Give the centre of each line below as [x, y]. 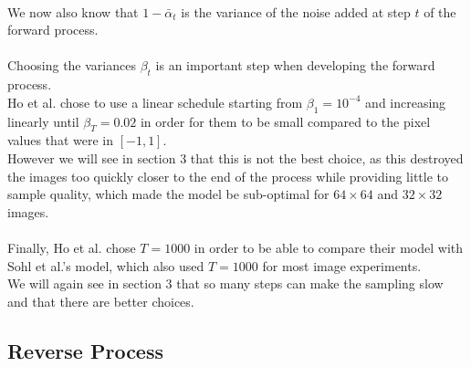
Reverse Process [86, 350]
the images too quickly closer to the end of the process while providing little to [228, 176]
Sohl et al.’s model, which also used [106, 265]
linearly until [43, 121]
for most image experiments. [342, 265]
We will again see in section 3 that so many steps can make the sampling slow [225, 283]
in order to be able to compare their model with [329, 247]
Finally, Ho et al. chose [72, 247]
